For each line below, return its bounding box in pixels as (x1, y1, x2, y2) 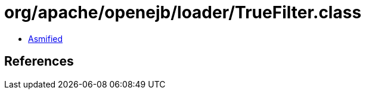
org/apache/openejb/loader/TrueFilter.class (4, 2, 362, 22)
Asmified (28, 33, 63, 44)
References (4, 54, 74, 69)
